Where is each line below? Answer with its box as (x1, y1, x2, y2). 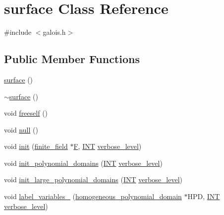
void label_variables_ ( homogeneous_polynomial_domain (4, 191, 182, 202)
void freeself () (4, 108, 48, 118)
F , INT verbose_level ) (73, 141, 142, 151)
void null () (4, 124, 38, 135)
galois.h (43, 27, 66, 37)
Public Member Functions (4, 51, 140, 67)
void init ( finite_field (4, 141, 68, 151)
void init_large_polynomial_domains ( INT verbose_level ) (4, 174, 183, 185)
